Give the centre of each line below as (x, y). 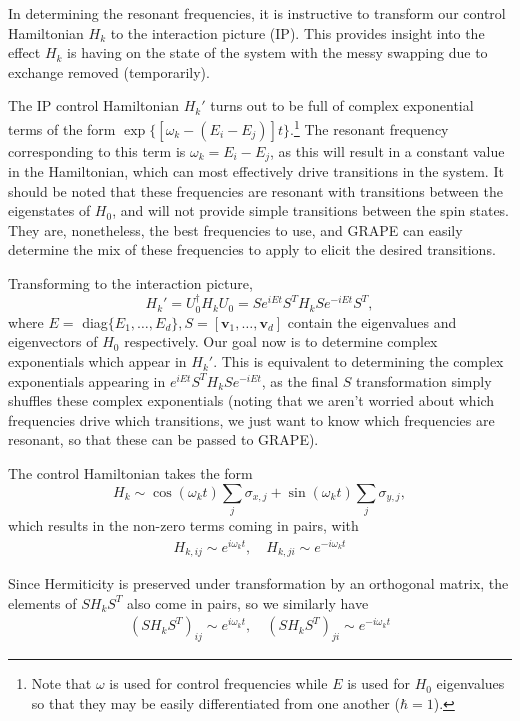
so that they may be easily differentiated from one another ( (215, 702)
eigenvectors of (53, 341)
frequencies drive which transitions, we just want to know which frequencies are (251, 419)
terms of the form (62, 128)
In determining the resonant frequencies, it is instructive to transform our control (257, 13)
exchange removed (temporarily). (109, 71)
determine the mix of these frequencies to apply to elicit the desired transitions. (252, 249)
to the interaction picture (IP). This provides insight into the (297, 32)
